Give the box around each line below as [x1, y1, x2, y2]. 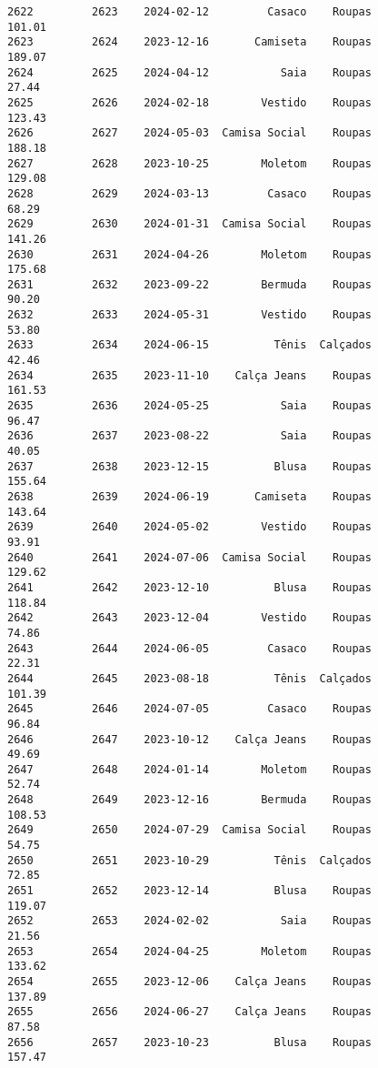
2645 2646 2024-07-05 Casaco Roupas [7, 702, 372, 716]
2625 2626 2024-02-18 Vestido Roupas [7, 96, 372, 109]
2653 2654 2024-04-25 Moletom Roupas [7, 944, 372, 958]
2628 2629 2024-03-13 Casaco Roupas [7, 186, 372, 200]
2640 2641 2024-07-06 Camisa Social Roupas [7, 550, 372, 564]
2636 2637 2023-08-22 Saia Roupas [7, 429, 372, 443]
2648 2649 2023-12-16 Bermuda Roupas [7, 793, 372, 807]
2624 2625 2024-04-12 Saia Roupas [7, 65, 372, 79]
